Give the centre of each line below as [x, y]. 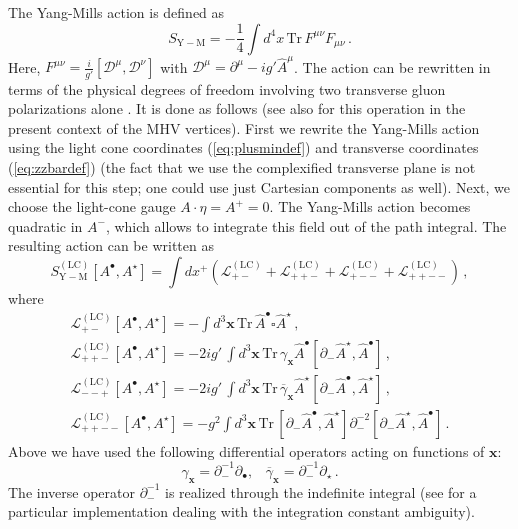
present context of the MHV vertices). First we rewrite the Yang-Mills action [244, 127]
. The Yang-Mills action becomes [370, 206]
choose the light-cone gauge [92, 206]
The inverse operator [71, 491]
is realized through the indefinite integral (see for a [321, 491]
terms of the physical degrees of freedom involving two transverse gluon [227, 88]
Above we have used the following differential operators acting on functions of [246, 450]
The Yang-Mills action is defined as [116, 12]
